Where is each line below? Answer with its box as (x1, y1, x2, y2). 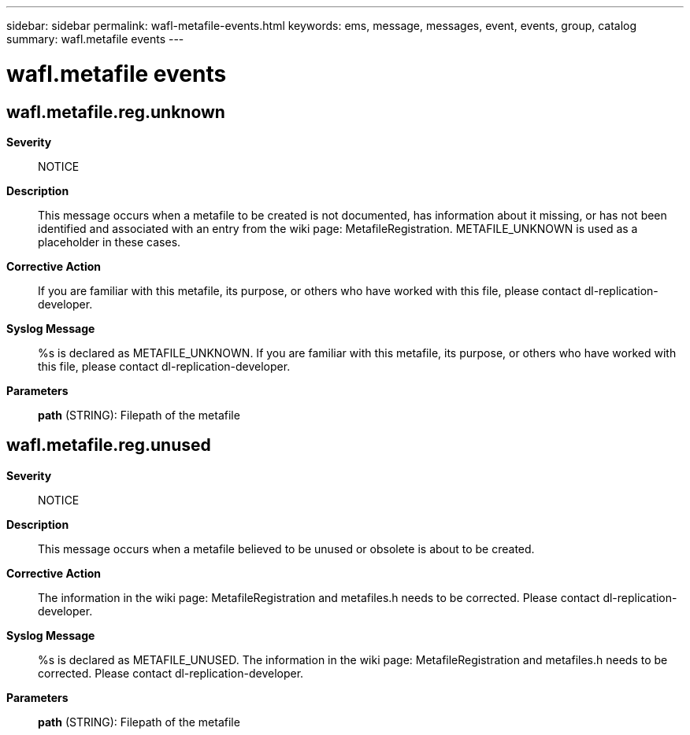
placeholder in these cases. (38, 235, 181, 249)
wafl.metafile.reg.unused (6, 435, 211, 456)
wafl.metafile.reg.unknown (6, 102, 225, 122)
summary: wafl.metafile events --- (6, 32, 184, 46)
